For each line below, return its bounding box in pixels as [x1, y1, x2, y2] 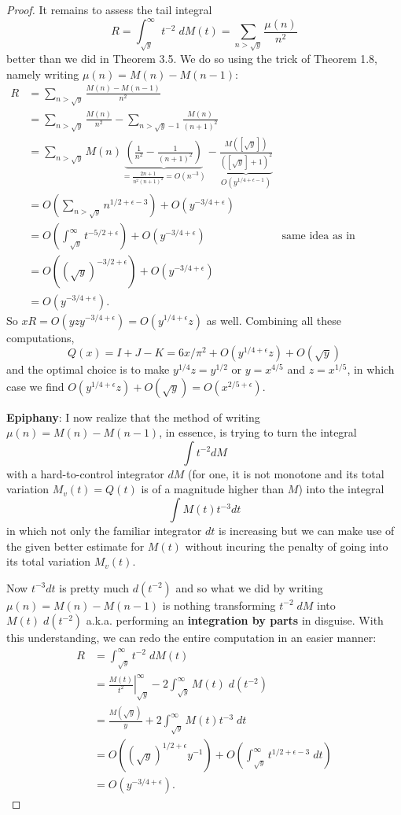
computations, [6, 329, 75, 345]
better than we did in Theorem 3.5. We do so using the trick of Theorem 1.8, [6, 50, 378, 67]
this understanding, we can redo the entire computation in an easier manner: [6, 629, 377, 646]
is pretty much [59, 579, 130, 596]
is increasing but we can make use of [218, 522, 395, 539]
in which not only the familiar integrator [6, 522, 202, 539]
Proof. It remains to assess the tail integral [6, 2, 212, 17]
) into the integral [298, 481, 384, 497]
